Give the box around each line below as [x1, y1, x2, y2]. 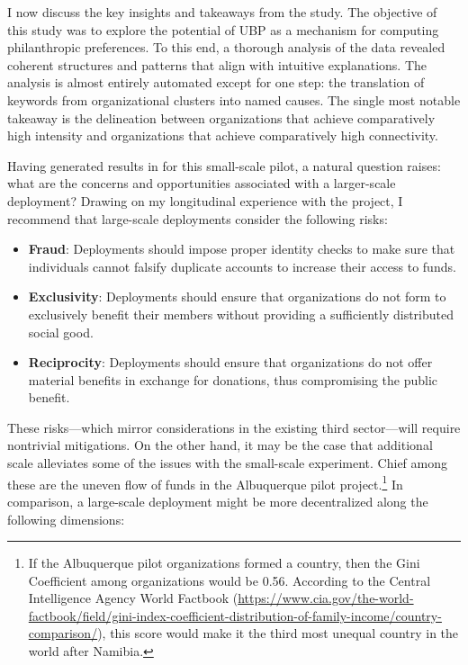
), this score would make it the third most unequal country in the [97, 624, 459, 643]
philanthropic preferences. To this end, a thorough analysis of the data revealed [7, 38, 445, 57]
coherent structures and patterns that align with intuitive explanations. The [7, 55, 427, 74]
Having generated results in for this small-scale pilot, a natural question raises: [7, 156, 441, 175]
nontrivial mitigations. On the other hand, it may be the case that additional [7, 436, 433, 454]
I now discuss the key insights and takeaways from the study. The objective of [7, 3, 437, 21]
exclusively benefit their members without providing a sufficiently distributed [28, 304, 454, 323]
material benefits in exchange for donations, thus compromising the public [28, 370, 438, 389]
